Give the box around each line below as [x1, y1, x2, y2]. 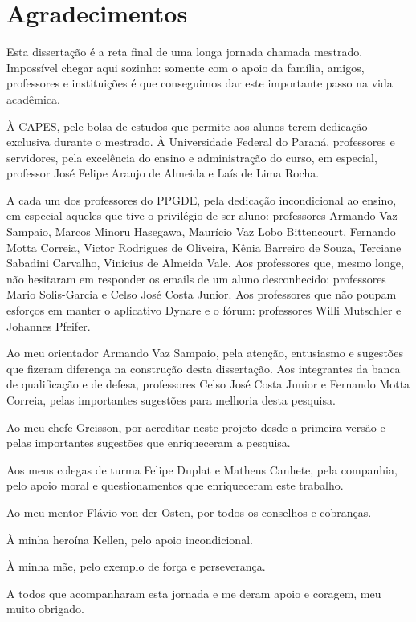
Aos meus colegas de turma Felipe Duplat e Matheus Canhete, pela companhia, [6, 461, 398, 478]
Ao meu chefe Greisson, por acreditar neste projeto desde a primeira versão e [6, 418, 385, 435]
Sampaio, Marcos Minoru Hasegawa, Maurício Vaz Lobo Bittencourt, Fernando [6, 223, 396, 240]
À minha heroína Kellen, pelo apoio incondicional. [6, 531, 253, 547]
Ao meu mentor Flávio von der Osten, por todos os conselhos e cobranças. [6, 503, 372, 520]
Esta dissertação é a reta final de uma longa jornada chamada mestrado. [6, 43, 363, 60]
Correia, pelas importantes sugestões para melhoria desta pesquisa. [6, 392, 336, 408]
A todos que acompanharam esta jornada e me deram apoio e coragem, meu [6, 584, 381, 601]
